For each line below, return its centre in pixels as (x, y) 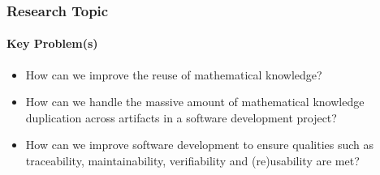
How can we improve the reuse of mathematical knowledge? (174, 74)
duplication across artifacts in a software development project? (181, 117)
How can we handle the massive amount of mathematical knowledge (195, 102)
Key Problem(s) (52, 43)
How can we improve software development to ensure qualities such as (199, 145)
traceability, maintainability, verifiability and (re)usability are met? (192, 161)
